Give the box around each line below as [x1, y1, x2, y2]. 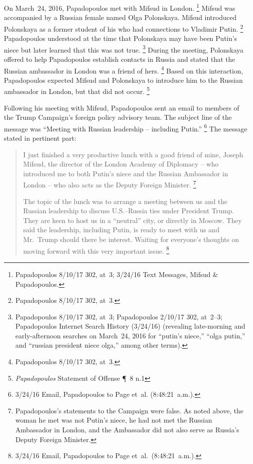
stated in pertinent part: [4, 133, 76, 143]
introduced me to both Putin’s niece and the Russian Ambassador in [23, 168, 228, 178]
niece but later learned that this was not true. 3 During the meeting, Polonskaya [4, 43, 244, 55]
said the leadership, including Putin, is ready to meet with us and [23, 224, 219, 235]
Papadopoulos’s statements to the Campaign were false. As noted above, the [15, 405, 243, 415]
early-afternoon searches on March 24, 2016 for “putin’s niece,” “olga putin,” [15, 330, 245, 340]
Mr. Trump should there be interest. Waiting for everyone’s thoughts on [23, 234, 239, 244]
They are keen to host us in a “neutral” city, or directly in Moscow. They [23, 215, 242, 225]
